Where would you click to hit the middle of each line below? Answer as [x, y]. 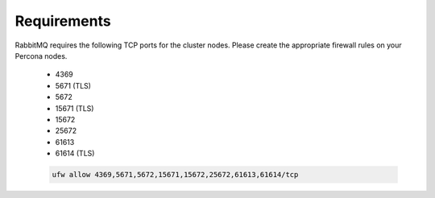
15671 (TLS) [75, 108]
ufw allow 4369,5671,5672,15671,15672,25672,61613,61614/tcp [175, 175]
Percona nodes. [41, 56]
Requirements [63, 21]
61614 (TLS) [75, 154]
